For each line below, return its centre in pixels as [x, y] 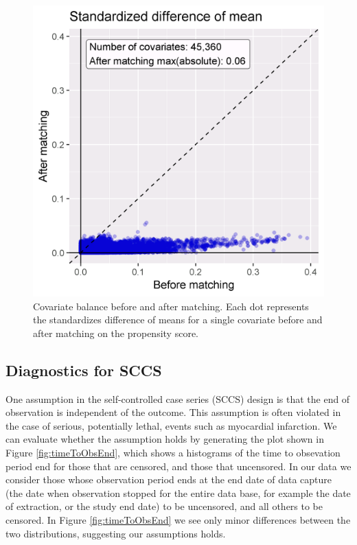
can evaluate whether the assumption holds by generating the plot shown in [165, 439]
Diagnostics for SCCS [84, 370]
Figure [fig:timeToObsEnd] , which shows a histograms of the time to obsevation [173, 452]
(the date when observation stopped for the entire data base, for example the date [178, 492]
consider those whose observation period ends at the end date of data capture [169, 479]
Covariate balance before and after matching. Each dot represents [171, 306]
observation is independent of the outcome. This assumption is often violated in [173, 412]
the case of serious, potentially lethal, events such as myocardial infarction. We [171, 425]
